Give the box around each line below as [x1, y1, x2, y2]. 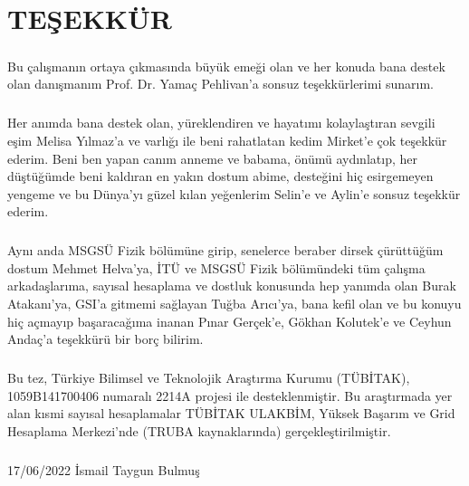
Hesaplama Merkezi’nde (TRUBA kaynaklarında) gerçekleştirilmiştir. [7, 421, 391, 440]
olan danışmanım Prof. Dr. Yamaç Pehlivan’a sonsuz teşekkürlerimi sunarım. [7, 74, 434, 93]
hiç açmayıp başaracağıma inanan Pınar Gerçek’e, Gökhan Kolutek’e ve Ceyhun [7, 311, 452, 330]
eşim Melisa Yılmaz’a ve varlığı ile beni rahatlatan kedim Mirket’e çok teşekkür [7, 130, 447, 149]
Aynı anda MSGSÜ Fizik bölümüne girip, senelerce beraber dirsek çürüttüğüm [7, 241, 444, 260]
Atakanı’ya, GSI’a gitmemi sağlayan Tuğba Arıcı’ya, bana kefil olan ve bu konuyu [7, 294, 462, 313]
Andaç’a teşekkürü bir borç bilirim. [7, 329, 204, 348]
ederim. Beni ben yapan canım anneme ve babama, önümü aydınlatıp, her [7, 148, 417, 167]
